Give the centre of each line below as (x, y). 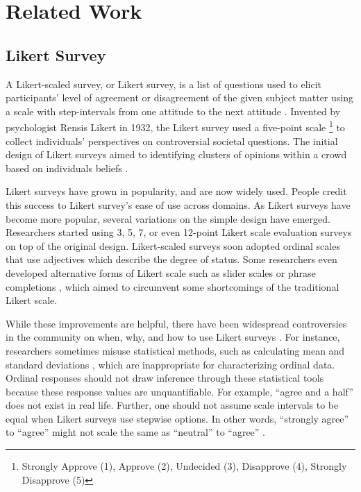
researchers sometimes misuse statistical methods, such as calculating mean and (175, 350)
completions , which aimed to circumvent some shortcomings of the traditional (173, 286)
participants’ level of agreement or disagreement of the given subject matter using (179, 97)
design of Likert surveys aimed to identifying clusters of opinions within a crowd (176, 154)
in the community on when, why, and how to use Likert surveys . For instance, (173, 337)
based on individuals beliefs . (67, 168)
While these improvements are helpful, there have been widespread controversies (176, 323)
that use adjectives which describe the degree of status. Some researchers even (171, 259)
